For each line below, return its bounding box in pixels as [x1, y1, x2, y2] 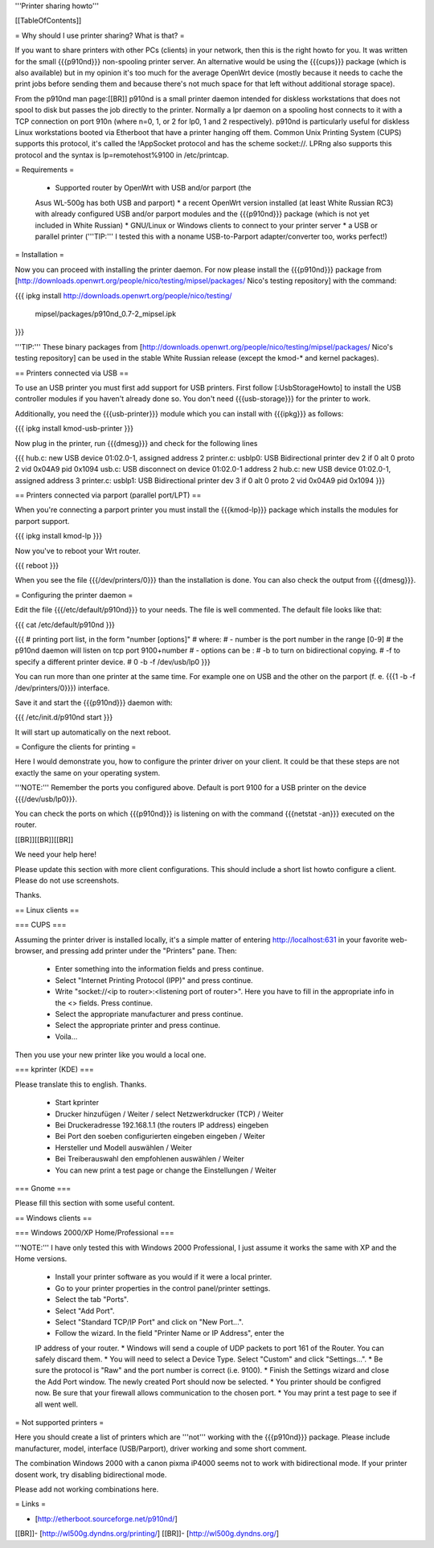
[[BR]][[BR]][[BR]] [14, 834, 74, 844]
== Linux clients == [14, 905, 80, 915]
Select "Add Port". [55, 1306, 116, 1316]
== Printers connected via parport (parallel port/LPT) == [14, 490, 202, 500]
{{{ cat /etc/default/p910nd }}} [14, 620, 116, 629]
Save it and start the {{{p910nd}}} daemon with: [14, 698, 173, 707]
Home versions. [14, 1254, 68, 1263]
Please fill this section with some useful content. [14, 1198, 175, 1208]
